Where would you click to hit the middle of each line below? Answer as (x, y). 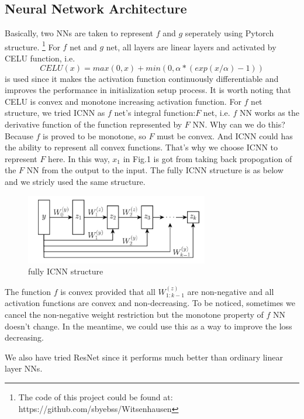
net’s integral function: (155, 113)
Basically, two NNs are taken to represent (79, 33)
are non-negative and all (231, 291)
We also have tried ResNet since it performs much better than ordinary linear (144, 357)
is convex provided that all (108, 291)
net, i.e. (217, 113)
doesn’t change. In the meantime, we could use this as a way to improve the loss (148, 326)
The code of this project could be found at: (96, 396)
